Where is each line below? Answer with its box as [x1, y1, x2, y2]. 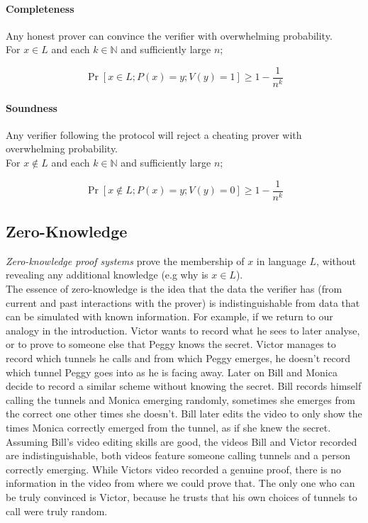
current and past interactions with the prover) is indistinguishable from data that [6, 295, 360, 310]
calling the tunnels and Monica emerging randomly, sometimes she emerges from [6, 392, 355, 407]
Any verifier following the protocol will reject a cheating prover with [6, 127, 302, 142]
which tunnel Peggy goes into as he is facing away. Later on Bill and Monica [6, 364, 338, 379]
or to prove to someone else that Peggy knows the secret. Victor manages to [6, 337, 336, 352]
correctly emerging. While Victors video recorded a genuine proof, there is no [6, 461, 341, 476]
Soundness [6, 100, 57, 115]
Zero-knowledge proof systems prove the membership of [6, 253, 245, 268]
